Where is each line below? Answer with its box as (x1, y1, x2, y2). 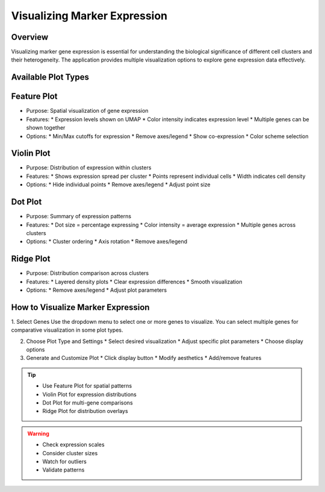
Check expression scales (42, 441, 105, 449)
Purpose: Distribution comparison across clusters (26, 270, 149, 277)
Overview (11, 32, 49, 42)
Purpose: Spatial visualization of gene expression (26, 107, 149, 115)
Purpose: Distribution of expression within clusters (26, 164, 152, 171)
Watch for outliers (42, 458, 87, 465)
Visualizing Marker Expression (11, 9, 168, 22)
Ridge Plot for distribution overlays (42, 408, 129, 415)
